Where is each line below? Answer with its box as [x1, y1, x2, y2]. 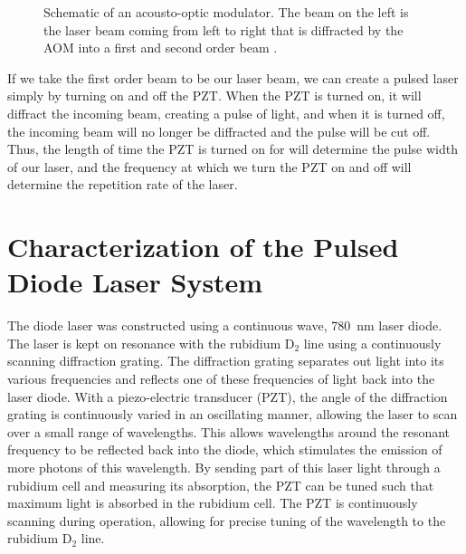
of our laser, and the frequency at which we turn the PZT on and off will [7, 157, 412, 176]
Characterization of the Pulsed [7, 228, 399, 265]
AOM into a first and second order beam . [43, 38, 278, 57]
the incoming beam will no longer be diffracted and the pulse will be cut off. [7, 121, 431, 140]
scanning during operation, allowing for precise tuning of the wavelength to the [7, 511, 446, 530]
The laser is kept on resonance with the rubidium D [7, 333, 295, 352]
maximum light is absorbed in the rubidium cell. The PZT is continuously [7, 493, 418, 512]
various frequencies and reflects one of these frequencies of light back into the [7, 369, 435, 388]
